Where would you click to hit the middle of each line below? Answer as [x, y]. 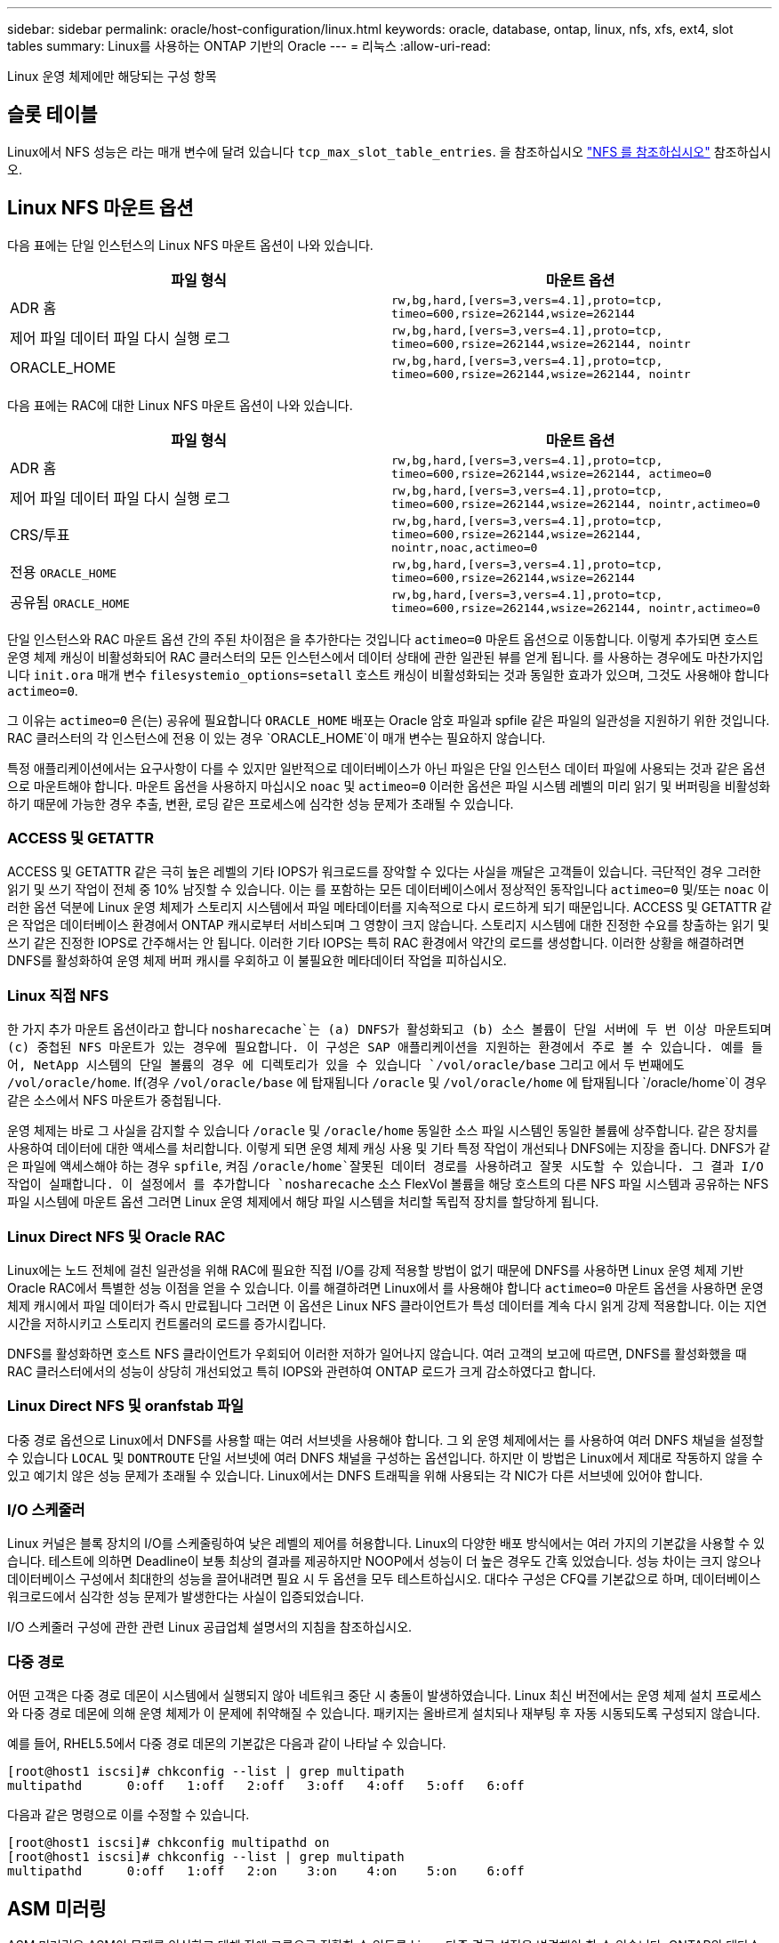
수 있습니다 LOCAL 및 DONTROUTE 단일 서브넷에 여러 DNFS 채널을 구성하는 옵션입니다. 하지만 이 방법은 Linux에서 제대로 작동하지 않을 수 [385, 1457]
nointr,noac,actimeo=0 [465, 547]
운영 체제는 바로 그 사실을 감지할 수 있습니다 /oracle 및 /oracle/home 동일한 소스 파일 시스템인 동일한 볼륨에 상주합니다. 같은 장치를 [383, 1131]
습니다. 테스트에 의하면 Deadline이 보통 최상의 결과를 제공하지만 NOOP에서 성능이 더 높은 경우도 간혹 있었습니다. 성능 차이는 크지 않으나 [384, 1561]
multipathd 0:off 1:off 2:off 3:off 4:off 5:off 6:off [266, 1786]
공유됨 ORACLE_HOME [70, 602]
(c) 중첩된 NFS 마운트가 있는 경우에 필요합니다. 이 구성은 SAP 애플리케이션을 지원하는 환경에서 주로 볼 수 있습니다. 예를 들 [385, 1048]
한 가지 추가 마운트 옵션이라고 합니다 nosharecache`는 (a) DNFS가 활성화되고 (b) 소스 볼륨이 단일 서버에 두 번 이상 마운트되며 [389, 1029]
